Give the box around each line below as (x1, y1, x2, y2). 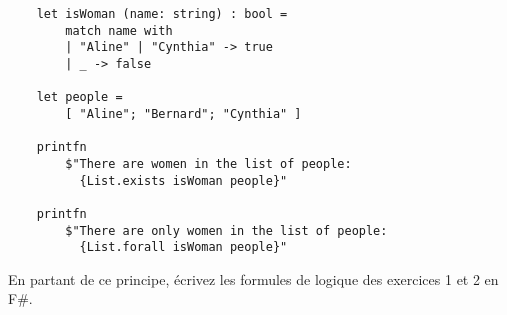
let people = (36, 90, 123, 105)
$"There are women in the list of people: (65, 156, 352, 171)
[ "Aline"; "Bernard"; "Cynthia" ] (65, 106, 302, 121)
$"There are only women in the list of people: (65, 223, 388, 238)
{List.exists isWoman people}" (79, 173, 288, 188)
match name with (65, 23, 173, 38)
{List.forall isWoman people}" (79, 240, 288, 255)
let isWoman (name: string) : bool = (36, 7, 288, 21)
